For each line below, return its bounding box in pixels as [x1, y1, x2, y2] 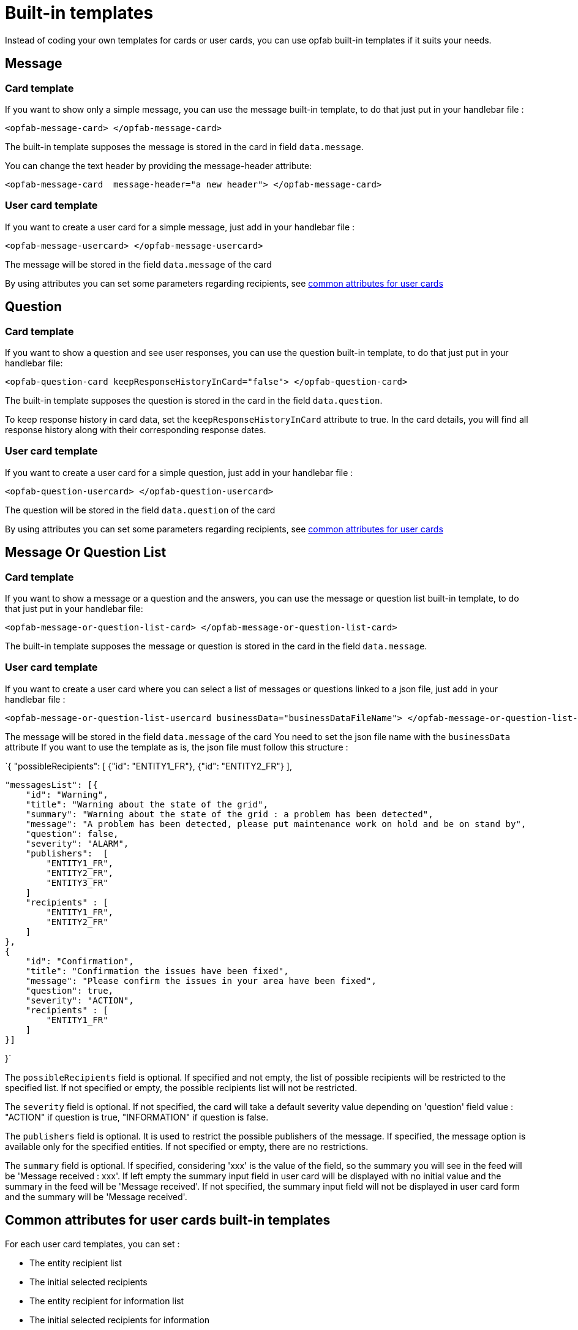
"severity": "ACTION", [25, 995, 134, 1005]
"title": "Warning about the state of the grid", [25, 799, 268, 809]
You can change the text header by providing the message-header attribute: [5, 160, 312, 171]
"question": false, [25, 828, 119, 839]
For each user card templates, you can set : [5, 1238, 180, 1249]
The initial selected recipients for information [29, 1314, 210, 1325]
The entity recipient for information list [29, 1295, 184, 1306]
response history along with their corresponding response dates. [5, 424, 266, 435]
